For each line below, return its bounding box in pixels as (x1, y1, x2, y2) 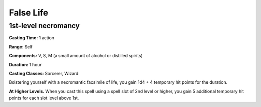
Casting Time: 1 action (9, 35, 55, 41)
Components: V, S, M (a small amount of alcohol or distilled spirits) (9, 53, 143, 59)
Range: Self (9, 44, 33, 49)
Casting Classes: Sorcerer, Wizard (9, 70, 79, 76)
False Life (9, 7, 48, 18)
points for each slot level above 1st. (9, 95, 79, 101)
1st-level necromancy (9, 21, 80, 30)
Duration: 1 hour (9, 61, 42, 67)
